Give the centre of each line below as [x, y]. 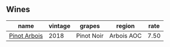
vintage [59, 26]
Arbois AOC [126, 35]
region [126, 26]
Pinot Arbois [26, 35]
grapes [90, 26]
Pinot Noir [90, 35]
